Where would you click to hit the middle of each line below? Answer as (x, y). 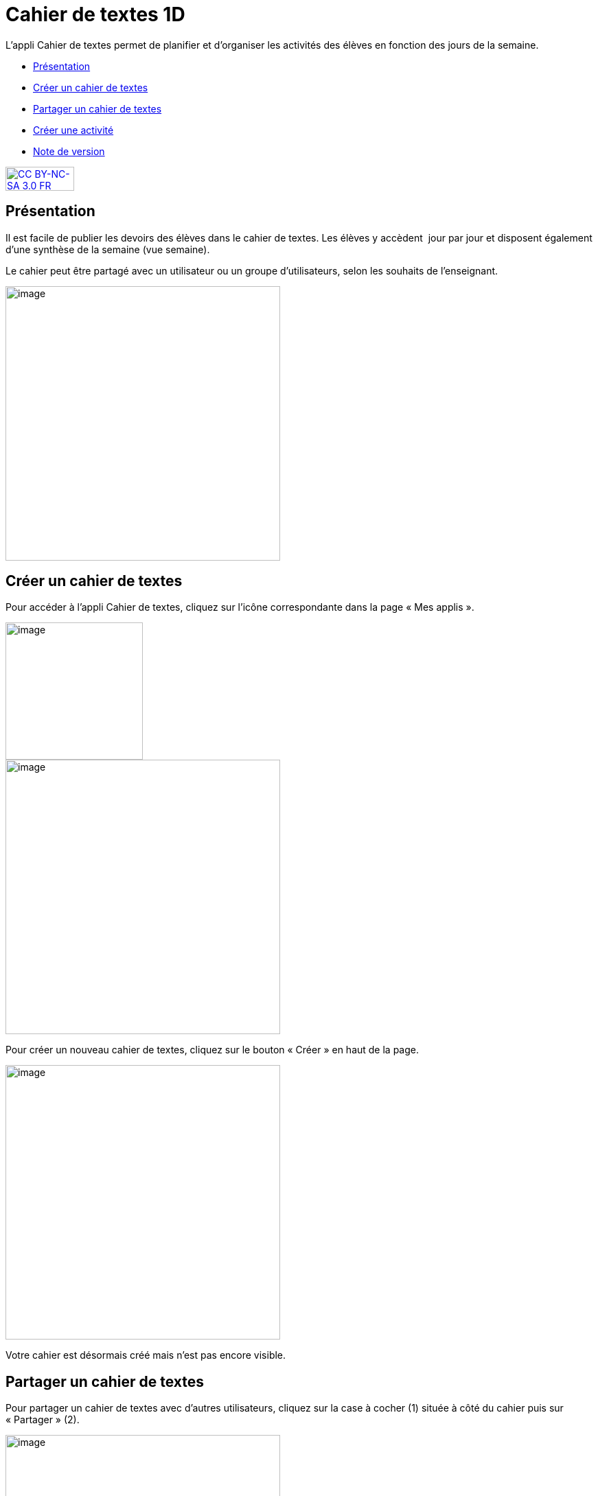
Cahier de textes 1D (95, 14)
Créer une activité (73, 130)
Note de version (69, 151)
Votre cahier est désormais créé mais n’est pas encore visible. (146, 1355)
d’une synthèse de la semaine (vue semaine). (108, 249)
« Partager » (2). (43, 1420)
